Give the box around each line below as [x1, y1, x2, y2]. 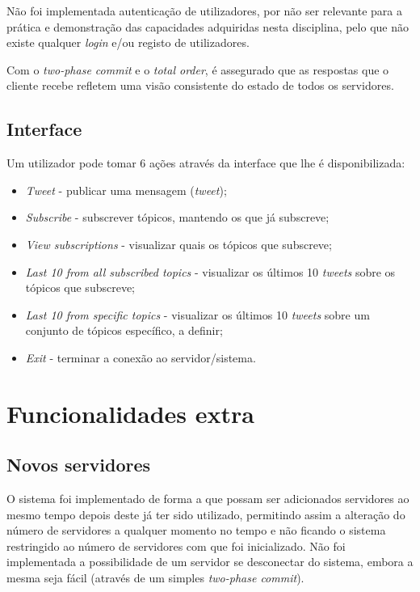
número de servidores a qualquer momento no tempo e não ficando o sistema [6, 522, 386, 539]
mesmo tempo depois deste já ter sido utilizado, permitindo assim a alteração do [6, 505, 405, 522]
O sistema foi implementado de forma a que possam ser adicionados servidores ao [6, 490, 409, 507]
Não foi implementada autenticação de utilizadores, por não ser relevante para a [6, 2, 402, 19]
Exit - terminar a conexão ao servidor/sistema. [25, 349, 256, 366]
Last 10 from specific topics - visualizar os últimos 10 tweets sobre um [25, 306, 370, 323]
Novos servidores [6, 452, 151, 477]
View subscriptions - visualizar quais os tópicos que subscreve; [25, 235, 332, 252]
